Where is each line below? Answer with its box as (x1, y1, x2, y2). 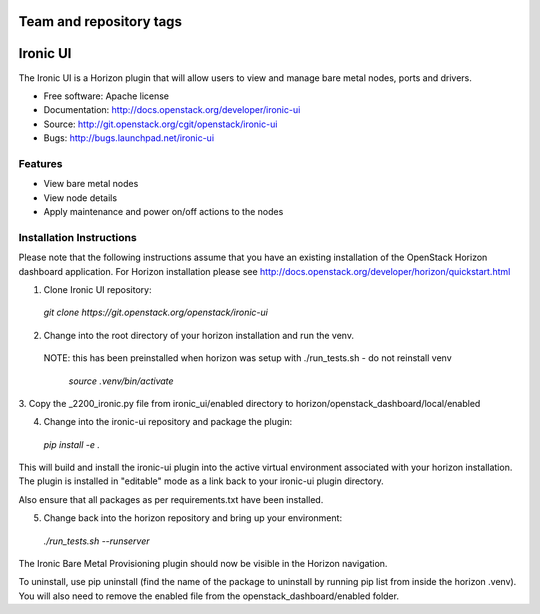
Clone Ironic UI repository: (43, 283, 152, 295)
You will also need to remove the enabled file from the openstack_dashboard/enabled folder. (18, 590, 400, 602)
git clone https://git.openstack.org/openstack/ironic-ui (43, 306, 269, 319)
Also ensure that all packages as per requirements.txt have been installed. (18, 493, 324, 505)
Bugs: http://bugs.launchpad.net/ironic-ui (43, 132, 215, 144)
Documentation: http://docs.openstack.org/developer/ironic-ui (43, 104, 301, 116)
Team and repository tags (18, 13, 182, 30)
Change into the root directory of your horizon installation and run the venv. (43, 329, 355, 341)
